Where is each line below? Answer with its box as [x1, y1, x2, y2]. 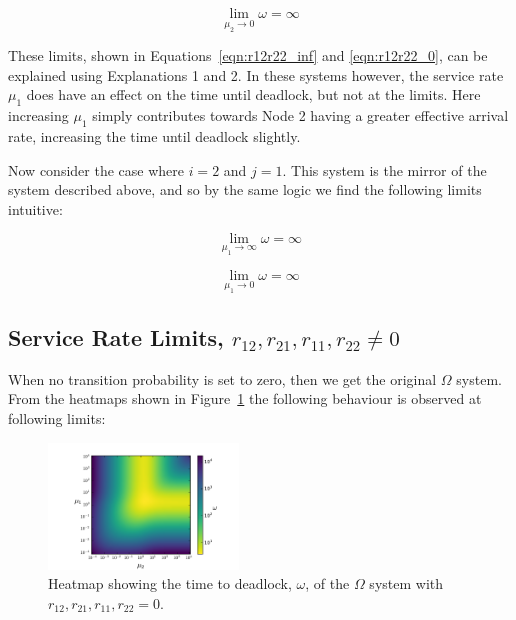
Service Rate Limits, [8, 322, 224, 353]
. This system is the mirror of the [282, 159, 487, 180]
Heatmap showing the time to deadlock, [48, 573, 292, 594]
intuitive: [8, 198, 63, 219]
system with [369, 573, 444, 594]
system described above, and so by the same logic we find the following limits [8, 179, 482, 200]
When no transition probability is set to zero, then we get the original [8, 368, 437, 389]
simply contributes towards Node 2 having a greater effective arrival [92, 105, 509, 126]
